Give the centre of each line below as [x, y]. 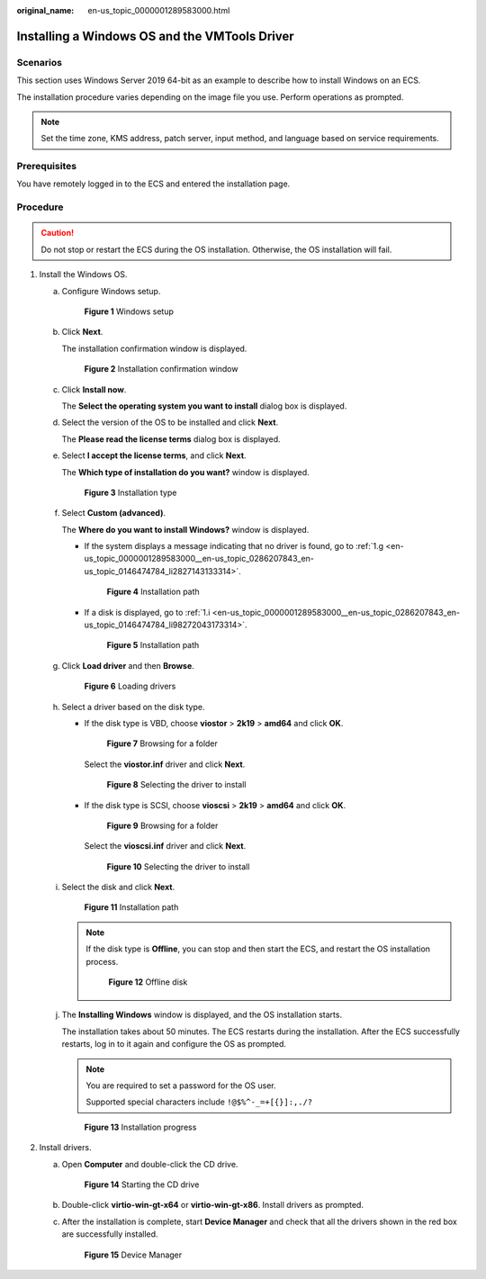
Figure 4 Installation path [153, 592]
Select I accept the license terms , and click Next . [154, 455]
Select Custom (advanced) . [114, 513]
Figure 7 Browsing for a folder [162, 743]
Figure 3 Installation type [130, 492]
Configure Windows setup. [111, 291]
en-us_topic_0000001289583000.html [159, 10]
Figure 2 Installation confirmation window [161, 369]
